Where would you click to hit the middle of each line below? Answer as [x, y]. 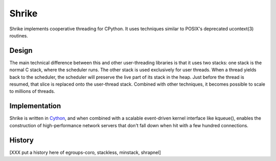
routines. [19, 35]
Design [21, 51]
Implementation [35, 106]
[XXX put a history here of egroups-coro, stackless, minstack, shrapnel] [85, 152]
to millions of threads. [32, 91]
